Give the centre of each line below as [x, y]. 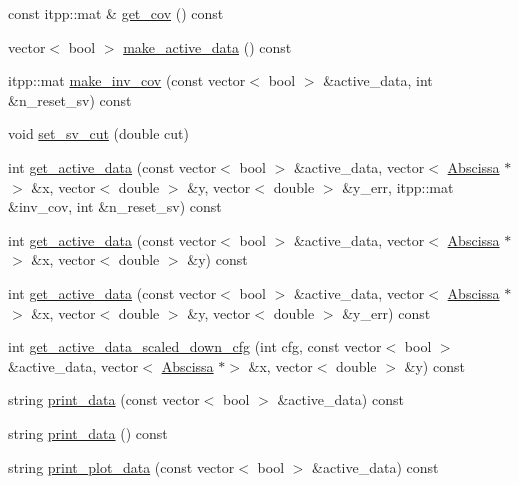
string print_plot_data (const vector [121, 466]
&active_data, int [378, 80]
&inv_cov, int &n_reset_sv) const [115, 206]
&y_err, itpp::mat [398, 186]
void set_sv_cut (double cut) [99, 133]
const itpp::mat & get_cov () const [116, 13]
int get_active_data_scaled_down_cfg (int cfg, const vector [195, 346]
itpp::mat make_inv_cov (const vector [127, 80]
